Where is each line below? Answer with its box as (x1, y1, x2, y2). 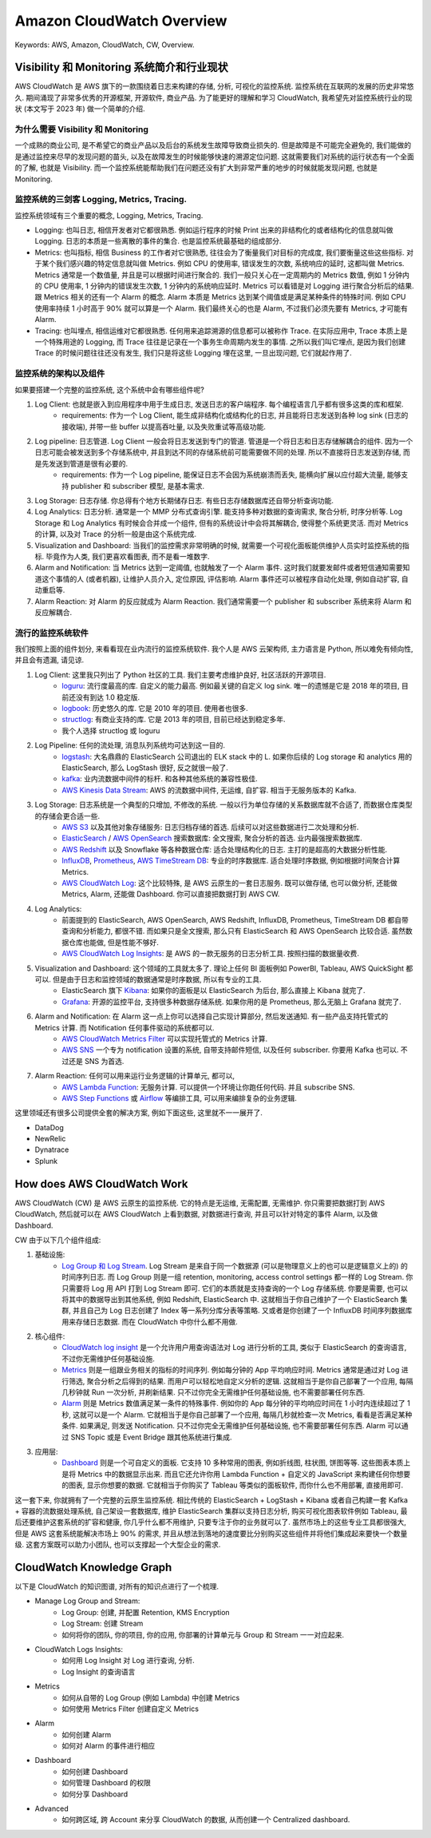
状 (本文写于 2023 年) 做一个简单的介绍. (14, 104, 145, 113)
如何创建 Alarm (61, 1729, 112, 1739)
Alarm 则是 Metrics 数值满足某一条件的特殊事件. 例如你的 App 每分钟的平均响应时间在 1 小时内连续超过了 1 (61, 1399, 410, 1408)
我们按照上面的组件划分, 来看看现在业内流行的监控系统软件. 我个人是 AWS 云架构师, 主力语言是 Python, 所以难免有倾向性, (14, 644, 413, 654)
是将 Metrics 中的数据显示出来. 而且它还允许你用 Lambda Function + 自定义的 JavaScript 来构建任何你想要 (61, 1469, 411, 1479)
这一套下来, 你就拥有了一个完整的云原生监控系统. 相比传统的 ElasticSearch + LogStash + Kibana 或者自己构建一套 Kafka (14, 1495, 409, 1505)
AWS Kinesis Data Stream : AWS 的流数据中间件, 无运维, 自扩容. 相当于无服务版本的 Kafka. (61, 785, 357, 795)
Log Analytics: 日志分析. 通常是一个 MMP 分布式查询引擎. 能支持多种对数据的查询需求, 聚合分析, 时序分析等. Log (34, 507, 403, 517)
